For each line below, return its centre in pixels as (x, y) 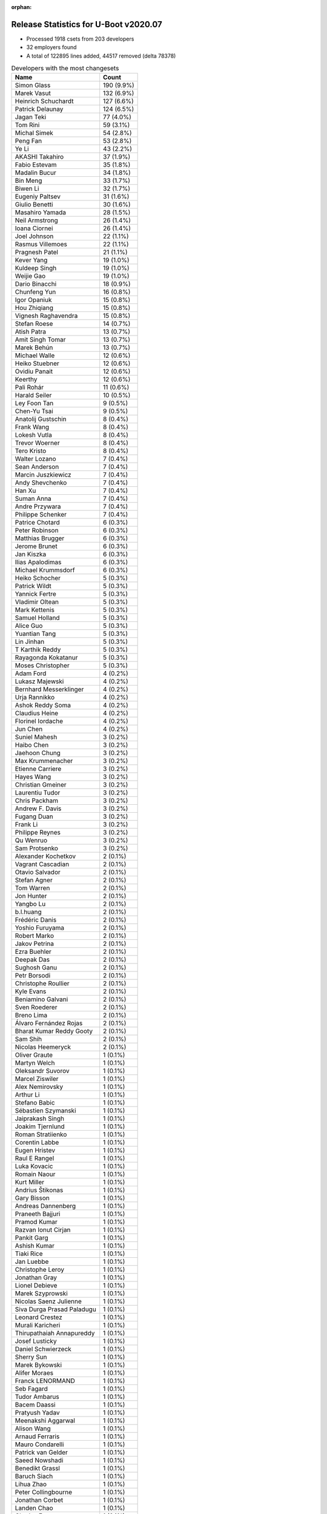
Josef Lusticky (36, 1341)
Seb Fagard (31, 1389)
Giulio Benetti (34, 205)
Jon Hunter (31, 896)
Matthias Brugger (40, 538)
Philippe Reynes (38, 833)
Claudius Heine (37, 713)
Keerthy (26, 380)
